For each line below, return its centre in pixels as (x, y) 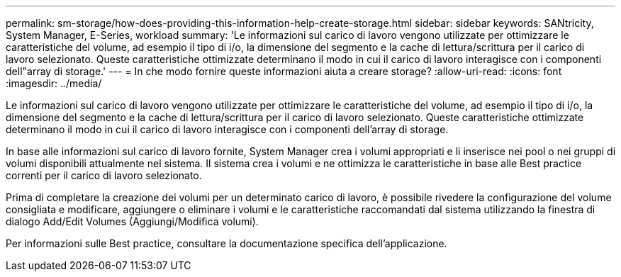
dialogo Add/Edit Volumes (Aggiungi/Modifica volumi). (132, 221)
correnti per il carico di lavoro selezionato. (104, 175)
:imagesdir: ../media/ (54, 83)
